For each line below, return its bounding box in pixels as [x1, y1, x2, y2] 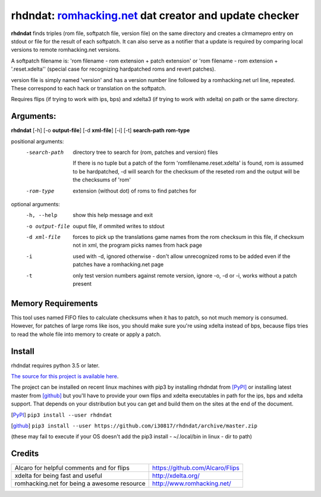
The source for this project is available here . [11, 373, 119, 380]
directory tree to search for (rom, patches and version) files [73, 149, 218, 156]
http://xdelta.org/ [152, 471, 200, 480]
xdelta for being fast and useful [14, 471, 102, 480]
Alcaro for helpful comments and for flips [14, 464, 130, 472]
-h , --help [26, 212, 58, 219]
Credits [11, 449, 39, 459]
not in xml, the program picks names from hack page [73, 241, 202, 249]
